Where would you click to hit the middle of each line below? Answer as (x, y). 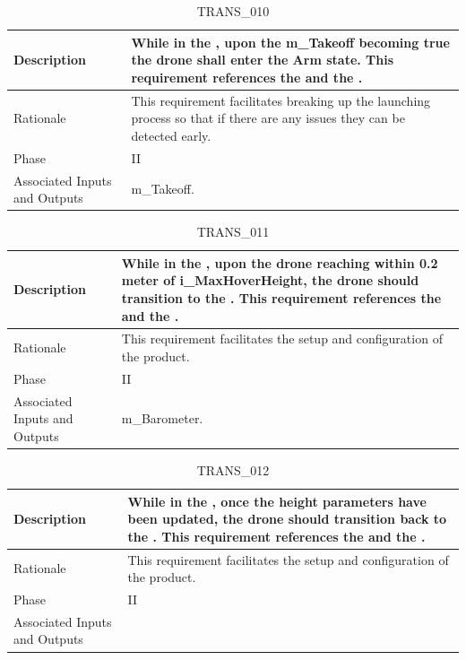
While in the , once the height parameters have (277, 501)
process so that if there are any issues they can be (268, 118)
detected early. (171, 135)
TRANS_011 (233, 232)
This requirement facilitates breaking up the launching (281, 100)
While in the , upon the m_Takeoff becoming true (290, 42)
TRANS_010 (233, 11)
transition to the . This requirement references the (281, 297)
